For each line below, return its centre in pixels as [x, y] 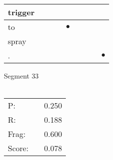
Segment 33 [21, 76]
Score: [18, 148]
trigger [21, 12]
